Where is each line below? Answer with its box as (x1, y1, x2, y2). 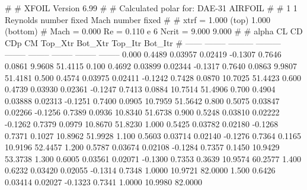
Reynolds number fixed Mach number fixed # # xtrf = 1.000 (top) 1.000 (5, 13, 271, 25)
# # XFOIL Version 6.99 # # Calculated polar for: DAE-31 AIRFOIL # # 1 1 (5, 2, 298, 14)
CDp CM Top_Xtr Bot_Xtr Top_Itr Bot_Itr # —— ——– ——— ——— (5, 36, 281, 49)
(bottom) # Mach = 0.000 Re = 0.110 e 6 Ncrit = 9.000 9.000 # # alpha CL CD (5, 25, 303, 37)
